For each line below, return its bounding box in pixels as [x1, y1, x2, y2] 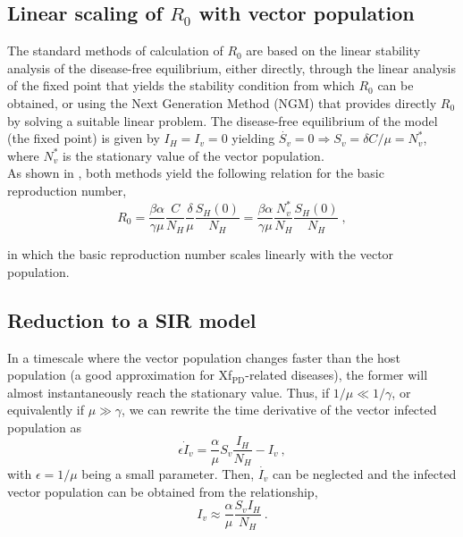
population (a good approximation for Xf [7, 365, 232, 384]
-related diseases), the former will [245, 365, 428, 384]
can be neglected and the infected [273, 464, 457, 482]
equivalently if [7, 400, 84, 419]
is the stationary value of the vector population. [63, 146, 324, 164]
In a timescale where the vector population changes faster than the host [7, 348, 400, 366]
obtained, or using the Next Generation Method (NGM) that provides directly [7, 93, 437, 112]
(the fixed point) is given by [7, 129, 160, 147]
